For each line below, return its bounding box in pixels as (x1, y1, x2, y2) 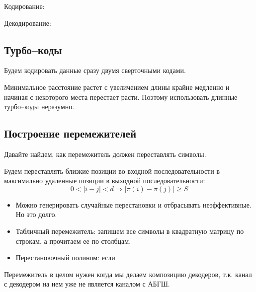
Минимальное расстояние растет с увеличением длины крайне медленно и (4, 81, 230, 92)
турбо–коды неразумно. (4, 101, 75, 112)
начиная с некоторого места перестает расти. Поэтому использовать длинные (4, 91, 238, 102)
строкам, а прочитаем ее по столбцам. (15, 235, 131, 246)
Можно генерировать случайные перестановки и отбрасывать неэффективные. (15, 199, 252, 210)
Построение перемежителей (4, 126, 137, 141)
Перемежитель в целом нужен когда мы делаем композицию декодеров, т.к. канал (4, 269, 252, 279)
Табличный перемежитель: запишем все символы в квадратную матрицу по (15, 225, 244, 236)
